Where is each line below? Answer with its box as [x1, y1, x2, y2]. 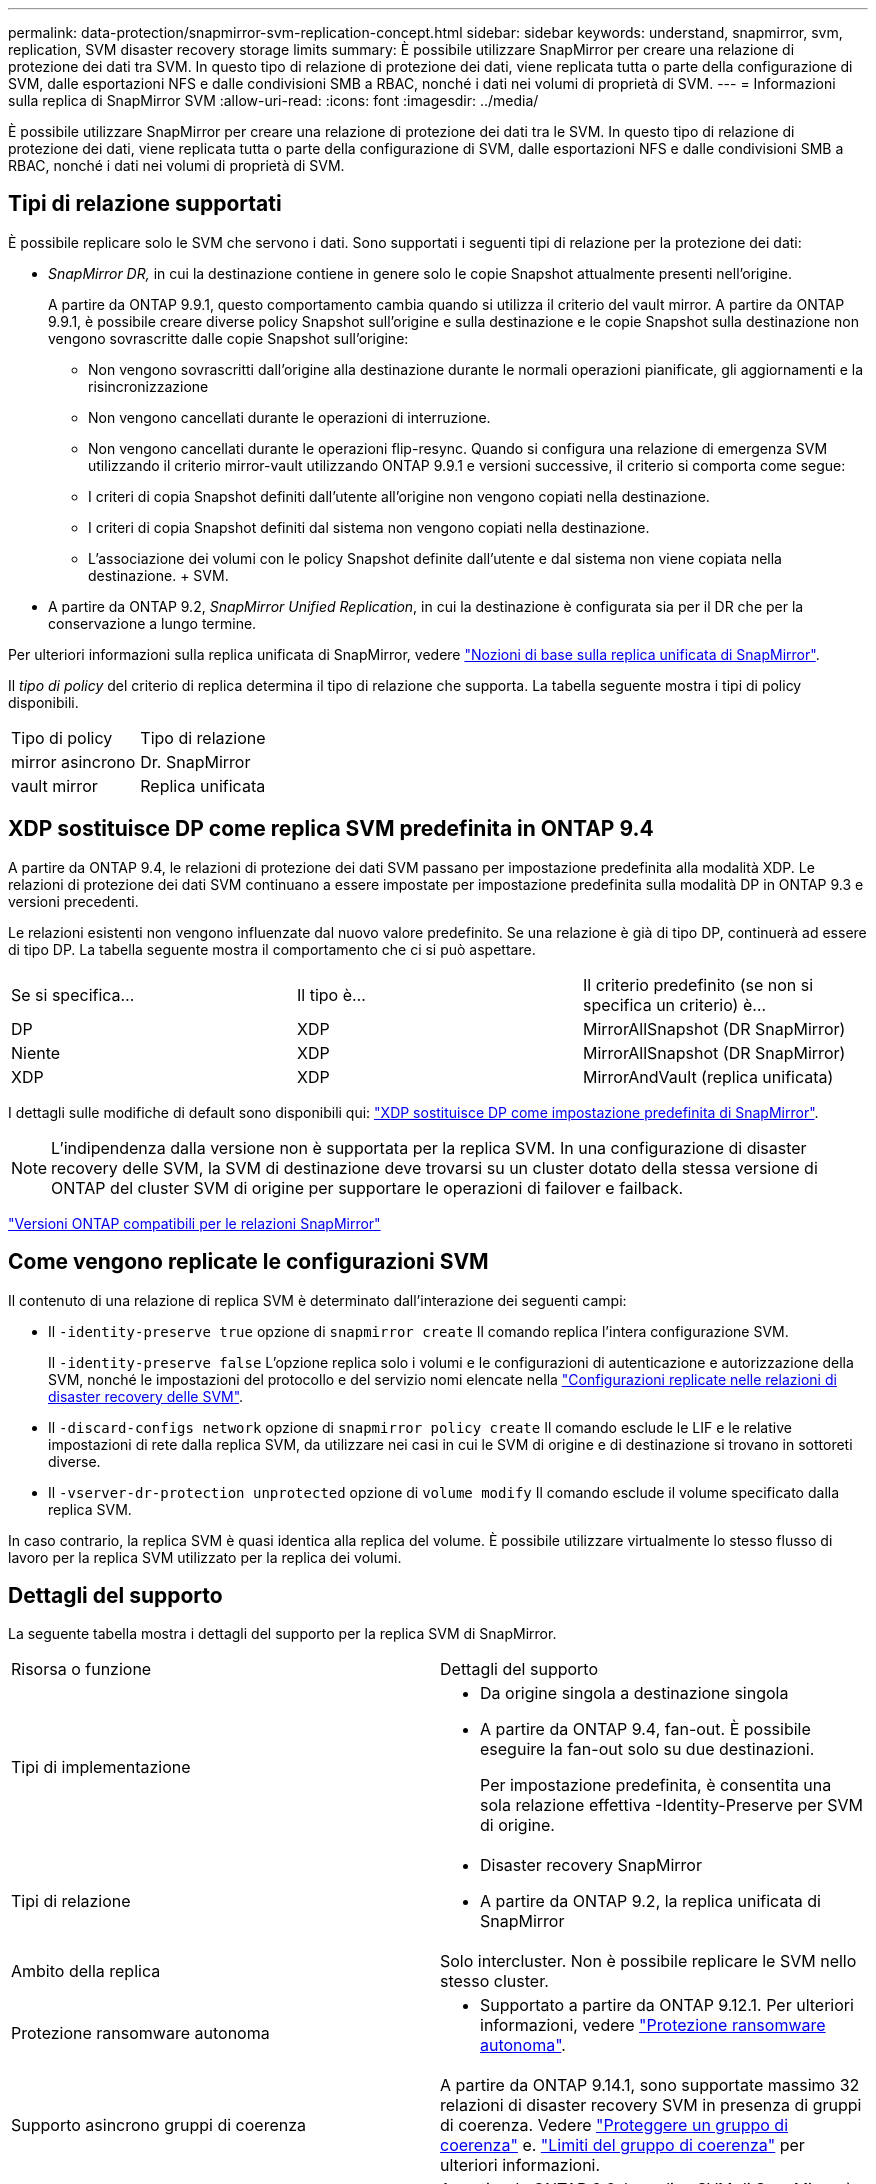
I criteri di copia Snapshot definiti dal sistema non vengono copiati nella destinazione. [88, 518, 650, 536]
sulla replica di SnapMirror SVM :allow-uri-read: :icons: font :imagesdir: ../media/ [8, 92, 539, 109]
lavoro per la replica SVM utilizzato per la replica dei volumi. [8, 1548, 402, 1566]
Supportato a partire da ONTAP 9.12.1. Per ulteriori [480, 1995, 854, 2016]
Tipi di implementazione [11, 1757, 191, 1778]
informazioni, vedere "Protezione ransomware [480, 2015, 826, 2036]
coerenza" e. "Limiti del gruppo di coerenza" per [440, 2135, 805, 2156]
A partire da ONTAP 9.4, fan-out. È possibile [480, 1719, 811, 1740]
